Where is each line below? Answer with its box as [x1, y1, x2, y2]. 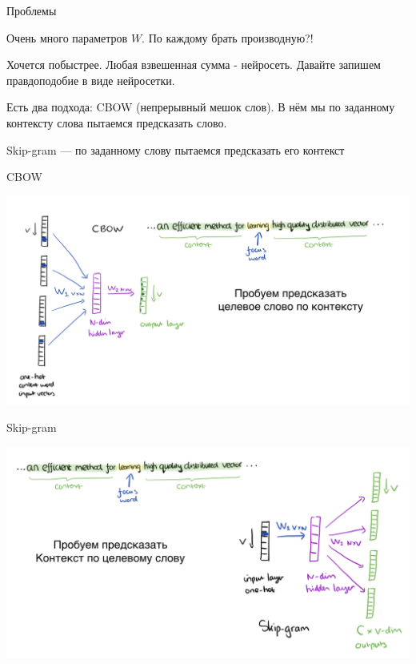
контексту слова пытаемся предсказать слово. [6, 114, 227, 131]
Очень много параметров [6, 29, 128, 46]
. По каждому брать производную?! [142, 29, 314, 46]
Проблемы [6, 2, 57, 18]
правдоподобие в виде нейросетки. [6, 71, 175, 88]
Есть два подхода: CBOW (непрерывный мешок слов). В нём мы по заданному [6, 99, 395, 115]
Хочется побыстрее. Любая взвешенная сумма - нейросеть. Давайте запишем [6, 56, 381, 73]
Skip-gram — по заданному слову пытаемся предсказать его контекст [6, 141, 345, 158]
